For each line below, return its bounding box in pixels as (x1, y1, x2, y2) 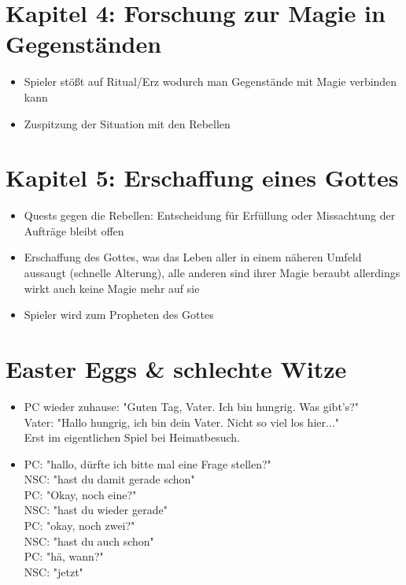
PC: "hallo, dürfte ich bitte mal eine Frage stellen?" (24, 455, 271, 472)
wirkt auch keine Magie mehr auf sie (24, 280, 200, 296)
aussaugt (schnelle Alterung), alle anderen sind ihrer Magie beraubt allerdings (24, 265, 400, 280)
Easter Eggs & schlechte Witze (6, 352, 347, 384)
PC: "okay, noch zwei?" (24, 517, 135, 534)
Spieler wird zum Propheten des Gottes (24, 306, 214, 323)
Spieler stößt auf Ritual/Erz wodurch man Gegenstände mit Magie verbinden (24, 73, 397, 90)
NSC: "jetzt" (24, 563, 83, 579)
